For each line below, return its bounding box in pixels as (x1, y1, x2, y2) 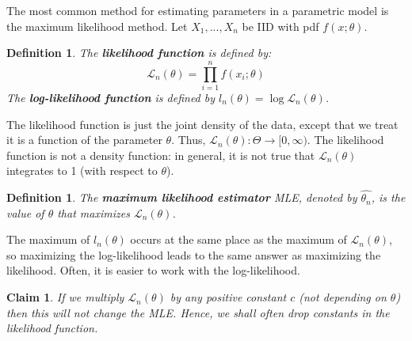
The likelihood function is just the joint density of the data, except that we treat (6, 116, 399, 132)
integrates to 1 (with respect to (6, 162, 158, 179)
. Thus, (171, 131, 206, 148)
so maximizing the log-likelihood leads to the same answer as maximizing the (6, 246, 381, 263)
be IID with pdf (242, 17, 319, 34)
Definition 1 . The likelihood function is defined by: (6, 44, 272, 61)
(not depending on (299, 289, 387, 305)
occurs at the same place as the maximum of (130, 231, 347, 248)
